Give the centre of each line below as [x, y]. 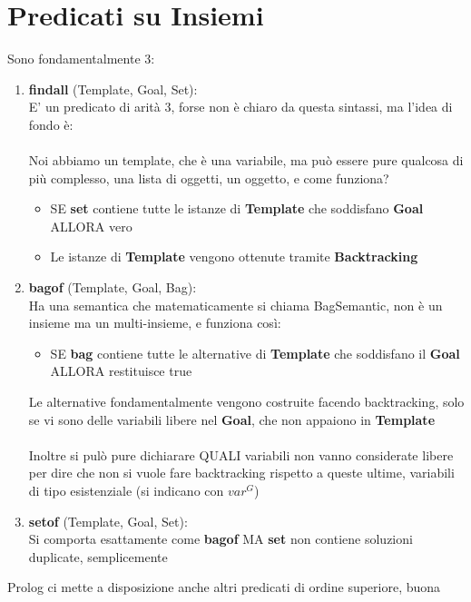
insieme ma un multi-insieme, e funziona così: [155, 323]
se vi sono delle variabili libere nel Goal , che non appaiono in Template [232, 419]
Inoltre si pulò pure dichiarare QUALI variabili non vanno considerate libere [241, 454]
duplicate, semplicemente [98, 556]
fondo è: [51, 124]
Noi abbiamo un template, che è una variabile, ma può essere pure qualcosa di [246, 160]
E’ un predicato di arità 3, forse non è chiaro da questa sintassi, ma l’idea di [240, 107]
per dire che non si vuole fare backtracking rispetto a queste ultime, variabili [241, 473]
